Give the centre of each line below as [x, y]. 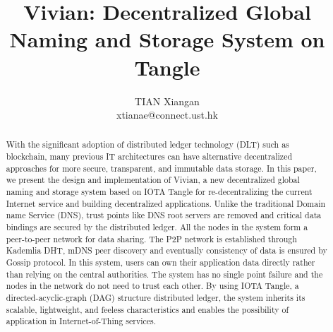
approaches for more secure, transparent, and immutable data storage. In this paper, [161, 168]
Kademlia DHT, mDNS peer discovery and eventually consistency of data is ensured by [166, 250]
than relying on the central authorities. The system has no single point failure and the [164, 274]
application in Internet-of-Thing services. [81, 321]
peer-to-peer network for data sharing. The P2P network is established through [151, 238]
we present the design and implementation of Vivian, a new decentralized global [153, 180]
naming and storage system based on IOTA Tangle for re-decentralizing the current [159, 192]
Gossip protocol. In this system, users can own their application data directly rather [161, 262]
